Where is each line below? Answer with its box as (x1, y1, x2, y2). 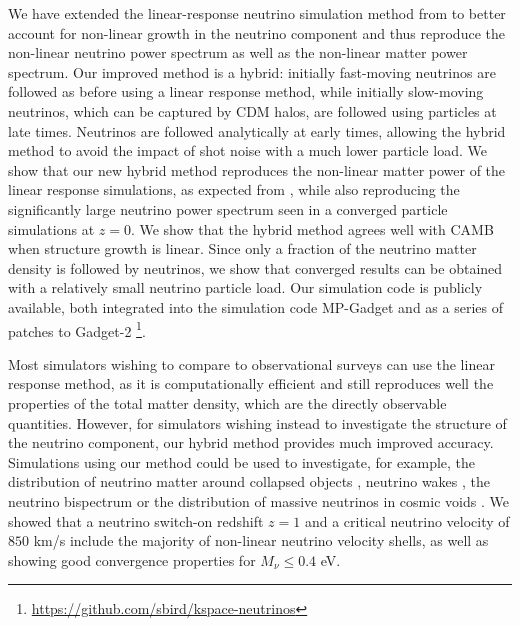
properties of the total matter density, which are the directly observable (8, 392, 447, 413)
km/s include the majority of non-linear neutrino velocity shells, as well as (33, 530, 489, 551)
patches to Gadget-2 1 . (8, 317, 146, 341)
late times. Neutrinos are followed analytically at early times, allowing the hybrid (8, 120, 506, 141)
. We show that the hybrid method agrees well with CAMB (130, 218, 494, 239)
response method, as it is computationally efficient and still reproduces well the (8, 373, 494, 394)
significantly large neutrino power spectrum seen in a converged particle (8, 198, 448, 219)
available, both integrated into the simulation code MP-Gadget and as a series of (8, 296, 503, 317)
